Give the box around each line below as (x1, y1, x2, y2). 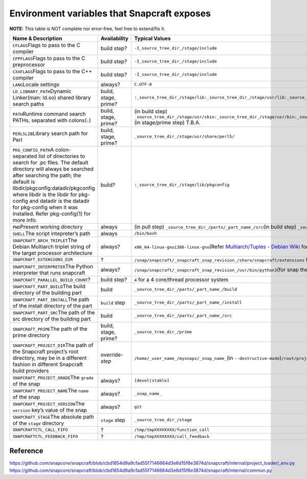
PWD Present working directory (12, 223, 83, 230)
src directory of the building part (12, 315, 91, 322)
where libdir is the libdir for (12, 191, 78, 198)
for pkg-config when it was (12, 204, 78, 211)
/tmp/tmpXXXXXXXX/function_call (134, 427, 210, 432)
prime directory (12, 332, 50, 339)
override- (100, 351, 124, 358)
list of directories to (38, 153, 85, 160)
